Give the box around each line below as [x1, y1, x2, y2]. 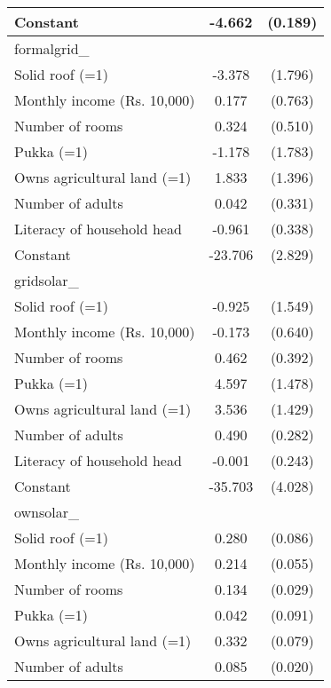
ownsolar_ [14, 502, 80, 522]
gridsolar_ [14, 270, 79, 290]
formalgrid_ [14, 38, 90, 59]
